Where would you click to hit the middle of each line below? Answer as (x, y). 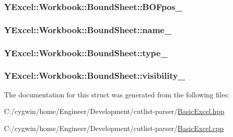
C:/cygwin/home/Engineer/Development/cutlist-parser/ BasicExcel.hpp (114, 111)
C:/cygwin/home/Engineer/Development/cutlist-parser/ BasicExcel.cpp (114, 128)
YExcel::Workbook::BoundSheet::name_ (88, 29)
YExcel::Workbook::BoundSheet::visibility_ (95, 76)
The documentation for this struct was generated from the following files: (117, 94)
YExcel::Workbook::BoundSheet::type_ (86, 52)
